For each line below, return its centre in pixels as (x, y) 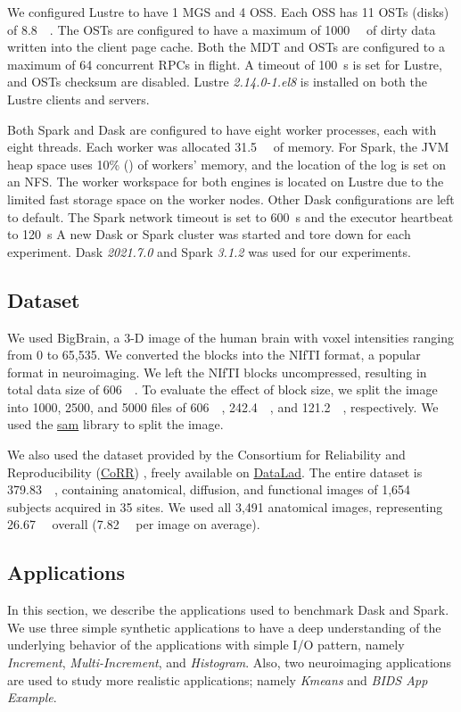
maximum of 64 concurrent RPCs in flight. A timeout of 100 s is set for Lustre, (225, 64)
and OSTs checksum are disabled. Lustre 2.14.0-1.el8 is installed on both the (217, 82)
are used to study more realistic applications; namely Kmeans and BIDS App (218, 679)
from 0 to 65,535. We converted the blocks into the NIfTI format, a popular (214, 355)
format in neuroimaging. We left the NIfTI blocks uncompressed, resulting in (217, 372)
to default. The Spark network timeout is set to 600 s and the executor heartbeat (230, 216)
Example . (32, 697)
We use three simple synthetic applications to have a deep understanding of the (224, 627)
